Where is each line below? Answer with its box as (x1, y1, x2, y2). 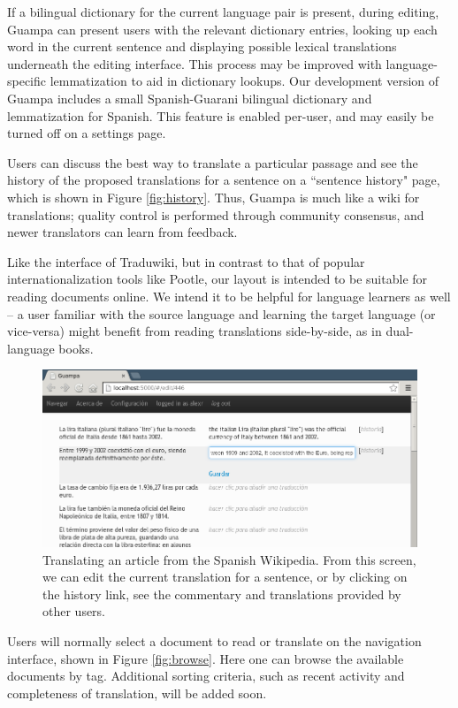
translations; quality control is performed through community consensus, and (7, 205, 424, 224)
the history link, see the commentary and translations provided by (42, 584, 401, 603)
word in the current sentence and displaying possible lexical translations (7, 37, 397, 56)
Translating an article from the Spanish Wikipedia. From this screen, (42, 550, 416, 568)
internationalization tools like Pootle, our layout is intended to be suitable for (7, 270, 428, 288)
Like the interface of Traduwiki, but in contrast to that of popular (7, 252, 365, 270)
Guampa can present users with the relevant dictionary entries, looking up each (7, 19, 438, 38)
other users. (42, 602, 106, 620)
